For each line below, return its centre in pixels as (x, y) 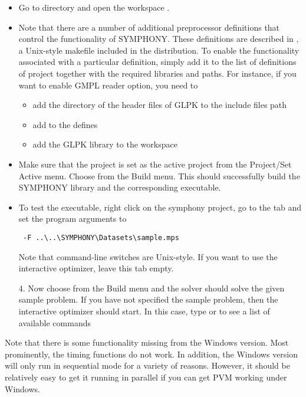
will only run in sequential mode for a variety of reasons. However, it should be (147, 365)
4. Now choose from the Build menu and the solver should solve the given (152, 288)
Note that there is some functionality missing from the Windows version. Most (147, 342)
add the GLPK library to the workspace (105, 144)
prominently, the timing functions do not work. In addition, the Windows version (152, 354)
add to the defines (65, 124)
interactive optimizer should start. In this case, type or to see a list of (144, 311)
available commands (55, 322)
